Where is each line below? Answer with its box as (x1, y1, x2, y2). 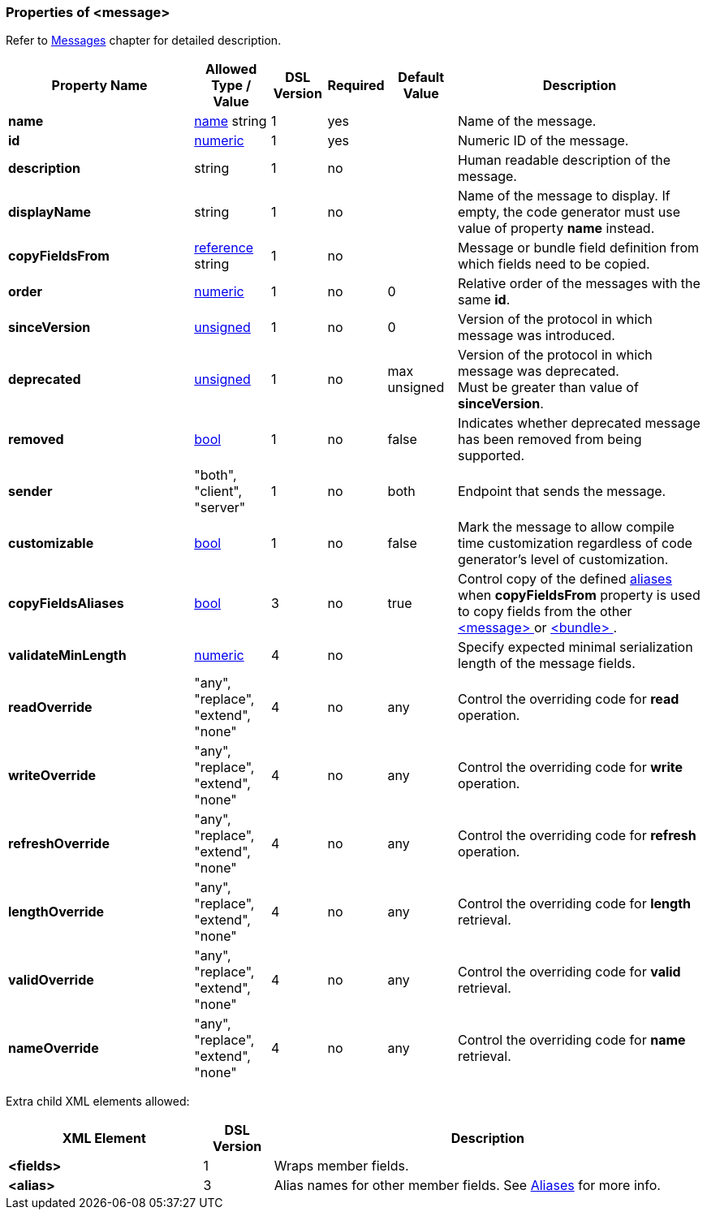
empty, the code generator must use (457, 204, 680, 221)
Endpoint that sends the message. (457, 483, 666, 500)
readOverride (8, 699, 93, 716)
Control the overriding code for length (457, 895, 691, 912)
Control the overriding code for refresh (457, 827, 696, 844)
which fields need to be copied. (457, 256, 650, 273)
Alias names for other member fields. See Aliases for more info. (274, 1177, 661, 1194)
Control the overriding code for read (457, 691, 679, 708)
